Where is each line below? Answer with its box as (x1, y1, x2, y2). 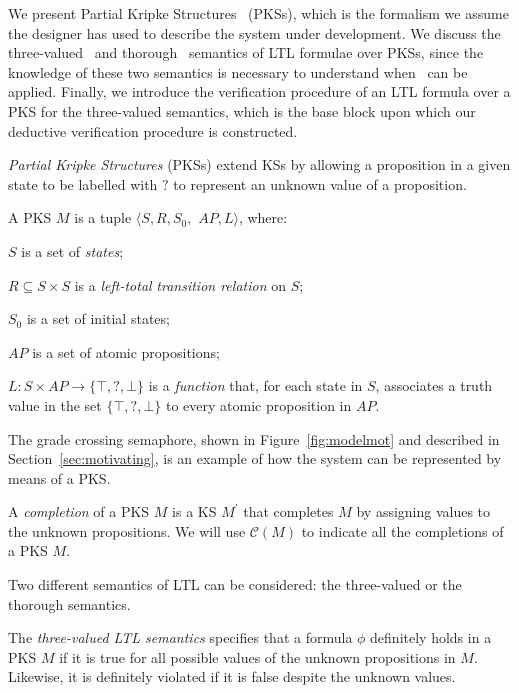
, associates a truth (375, 375, 493, 396)
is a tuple (74, 207, 132, 228)
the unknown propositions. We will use (8, 520, 246, 541)
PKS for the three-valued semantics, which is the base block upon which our (8, 100, 476, 121)
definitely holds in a (370, 627, 492, 648)
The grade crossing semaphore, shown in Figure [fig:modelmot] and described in (8, 428, 500, 449)
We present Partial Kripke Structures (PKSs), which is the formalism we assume (8, 3, 509, 23)
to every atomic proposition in (166, 394, 352, 415)
